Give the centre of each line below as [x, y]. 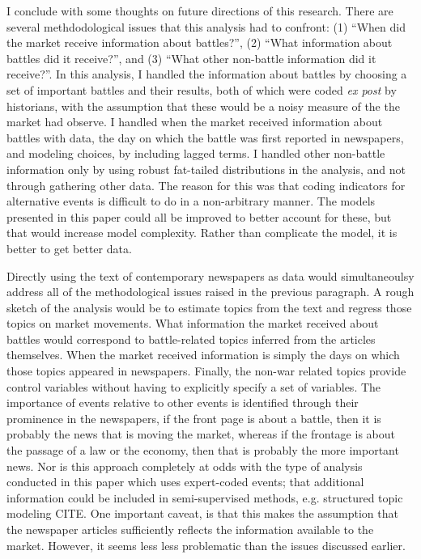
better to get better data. [69, 248]
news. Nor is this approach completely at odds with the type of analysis [185, 466]
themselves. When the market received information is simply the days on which [203, 355]
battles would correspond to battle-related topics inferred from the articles [191, 339]
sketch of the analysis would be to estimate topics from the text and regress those [209, 307]
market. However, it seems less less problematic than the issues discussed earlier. [206, 545]
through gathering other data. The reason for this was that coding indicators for [206, 185]
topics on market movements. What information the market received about [193, 323]
